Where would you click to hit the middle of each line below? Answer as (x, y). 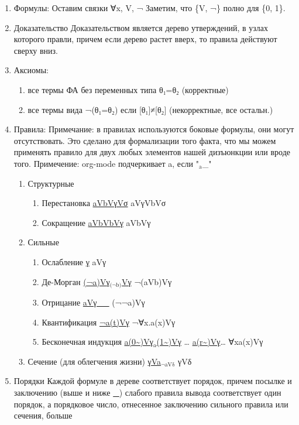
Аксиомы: (31, 70)
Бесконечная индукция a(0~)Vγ (97, 342)
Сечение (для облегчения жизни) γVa (94, 361)
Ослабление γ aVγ (74, 261)
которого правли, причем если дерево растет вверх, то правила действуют (145, 39)
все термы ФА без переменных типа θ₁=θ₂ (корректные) (128, 89)
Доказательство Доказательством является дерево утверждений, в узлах (141, 27)
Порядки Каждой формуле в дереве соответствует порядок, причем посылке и (153, 381)
